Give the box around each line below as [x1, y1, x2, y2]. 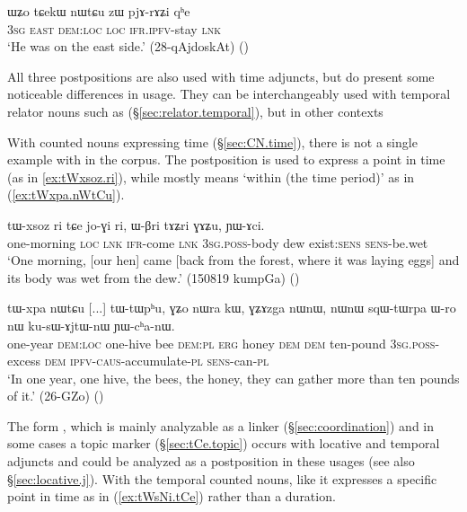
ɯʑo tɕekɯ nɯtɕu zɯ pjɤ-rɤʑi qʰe [7, 2, 190, 20]
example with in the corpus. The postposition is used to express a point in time [7, 150, 445, 169]
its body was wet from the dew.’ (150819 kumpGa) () [7, 268, 300, 287]
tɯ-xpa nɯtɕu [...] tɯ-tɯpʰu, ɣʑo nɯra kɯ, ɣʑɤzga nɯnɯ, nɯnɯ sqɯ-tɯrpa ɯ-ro [7, 298, 456, 317]
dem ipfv [44, 351, 93, 370]
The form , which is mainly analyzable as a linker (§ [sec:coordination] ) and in [7, 416, 434, 435]
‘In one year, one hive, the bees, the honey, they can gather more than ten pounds [7, 368, 460, 387]
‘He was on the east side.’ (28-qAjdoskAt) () [7, 37, 249, 56]
